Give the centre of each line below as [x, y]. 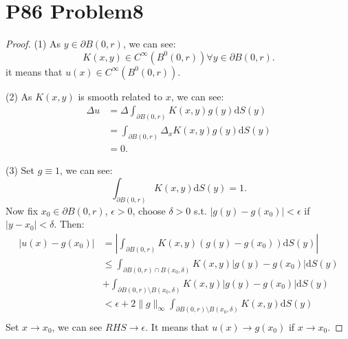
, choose [149, 210]
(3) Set [20, 170]
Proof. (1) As [33, 44]
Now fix [22, 210]
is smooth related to [120, 96]
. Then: [69, 224]
